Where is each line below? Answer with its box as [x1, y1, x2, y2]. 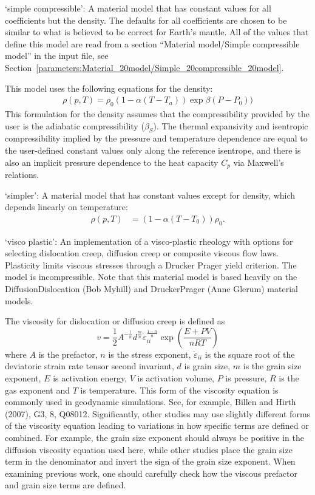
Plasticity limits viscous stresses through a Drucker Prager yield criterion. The [5, 258, 297, 271]
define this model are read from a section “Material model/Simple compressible [5, 37, 300, 50]
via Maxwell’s [233, 155, 284, 168]
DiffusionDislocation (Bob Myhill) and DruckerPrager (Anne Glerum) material [5, 282, 298, 295]
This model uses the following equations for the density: [5, 81, 213, 94]
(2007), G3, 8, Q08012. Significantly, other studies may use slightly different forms [5, 407, 311, 420]
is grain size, [184, 360, 231, 372]
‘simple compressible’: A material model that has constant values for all [5, 2, 271, 14]
